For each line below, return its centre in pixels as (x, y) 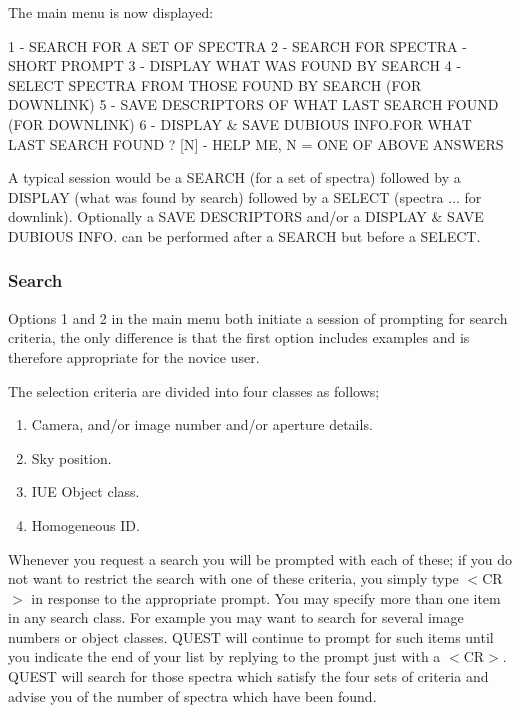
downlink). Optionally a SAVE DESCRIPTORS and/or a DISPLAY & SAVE (246, 216)
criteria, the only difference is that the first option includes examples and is (239, 337)
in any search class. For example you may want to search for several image (236, 617)
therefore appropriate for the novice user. (134, 356)
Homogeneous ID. (85, 524)
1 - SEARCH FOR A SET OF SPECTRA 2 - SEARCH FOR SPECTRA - (237, 45)
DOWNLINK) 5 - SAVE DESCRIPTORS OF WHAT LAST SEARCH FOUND (253, 104)
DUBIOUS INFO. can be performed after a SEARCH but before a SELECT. (244, 235)
